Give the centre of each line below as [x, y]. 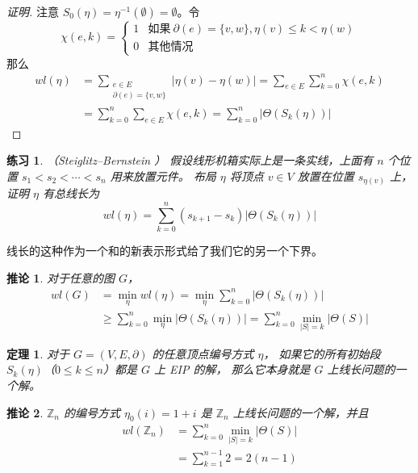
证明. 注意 [33, 11]
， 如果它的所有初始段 [322, 353]
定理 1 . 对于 [38, 353]
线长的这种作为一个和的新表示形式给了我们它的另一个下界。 [165, 251]
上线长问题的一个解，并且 [301, 412]
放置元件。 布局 [174, 176]
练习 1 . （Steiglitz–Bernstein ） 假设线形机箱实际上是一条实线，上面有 [190, 160]
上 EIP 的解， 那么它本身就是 [232, 369]
